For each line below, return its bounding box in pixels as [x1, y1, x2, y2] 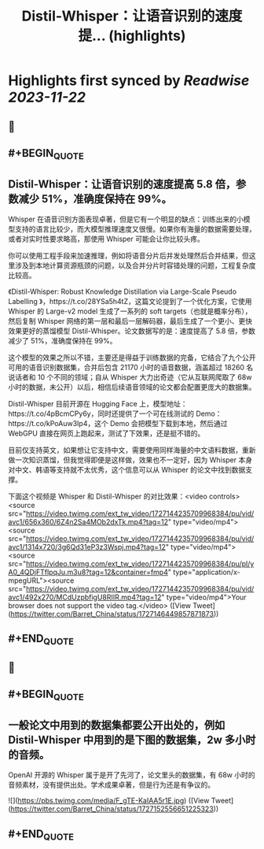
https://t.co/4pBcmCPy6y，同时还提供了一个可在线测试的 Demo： [8, 409, 222, 418]
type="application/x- [172, 567, 241, 577]
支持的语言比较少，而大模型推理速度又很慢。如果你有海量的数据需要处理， [14, 224, 256, 233]
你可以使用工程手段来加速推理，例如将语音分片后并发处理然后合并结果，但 [8, 250, 249, 260]
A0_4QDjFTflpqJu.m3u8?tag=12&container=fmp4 [8, 567, 169, 577]
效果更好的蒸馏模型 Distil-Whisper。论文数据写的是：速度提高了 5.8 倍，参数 [8, 326, 255, 336]
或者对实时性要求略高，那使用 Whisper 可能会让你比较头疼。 [8, 234, 204, 243]
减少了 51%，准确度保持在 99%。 [8, 336, 117, 345]
